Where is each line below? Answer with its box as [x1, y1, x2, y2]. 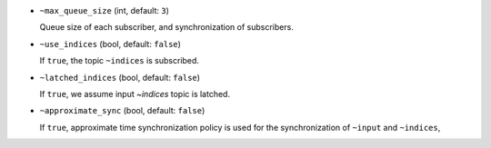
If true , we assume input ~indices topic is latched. [39, 88, 231, 99]
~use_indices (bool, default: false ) [39, 38, 182, 49]
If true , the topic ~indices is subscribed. [39, 55, 200, 66]
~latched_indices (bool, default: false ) [39, 72, 200, 83]
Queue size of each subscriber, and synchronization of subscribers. [39, 22, 295, 33]
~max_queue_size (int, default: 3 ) [39, 5, 170, 15]
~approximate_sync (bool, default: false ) [39, 105, 205, 116]
